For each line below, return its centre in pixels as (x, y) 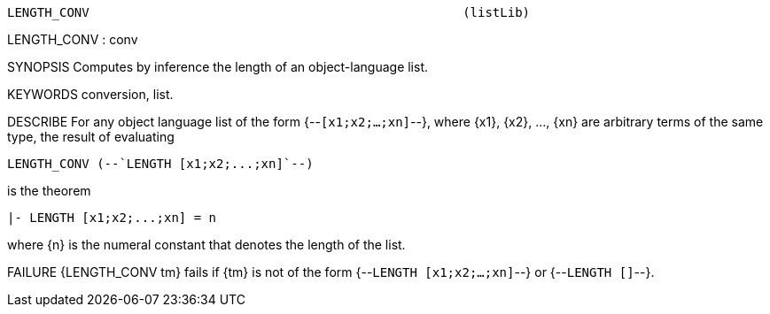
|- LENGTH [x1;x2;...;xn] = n (112, 218)
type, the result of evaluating (91, 137)
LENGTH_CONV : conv (73, 39)
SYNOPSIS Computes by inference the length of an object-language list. (218, 67)
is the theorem (49, 191)
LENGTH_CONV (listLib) (269, 12)
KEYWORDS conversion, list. (90, 94)
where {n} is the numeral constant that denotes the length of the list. (206, 245)
